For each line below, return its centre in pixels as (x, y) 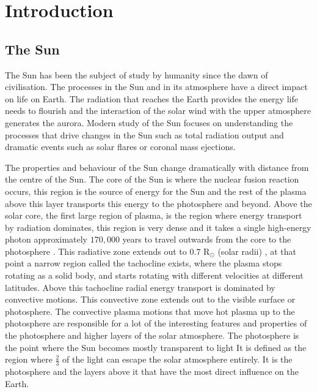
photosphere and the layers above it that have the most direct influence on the (152, 371)
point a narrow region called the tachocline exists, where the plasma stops (144, 263)
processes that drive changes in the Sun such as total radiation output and (144, 134)
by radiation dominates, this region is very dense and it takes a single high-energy (158, 227)
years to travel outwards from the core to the (207, 239)
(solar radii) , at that (257, 251)
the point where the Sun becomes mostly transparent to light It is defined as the (156, 347)
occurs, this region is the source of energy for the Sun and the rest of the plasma (156, 191)
